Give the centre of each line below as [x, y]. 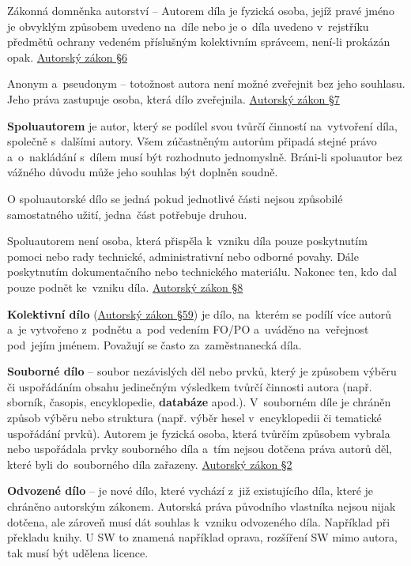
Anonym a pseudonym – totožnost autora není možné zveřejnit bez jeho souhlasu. [206, 83]
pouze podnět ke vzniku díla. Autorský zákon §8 [125, 287]
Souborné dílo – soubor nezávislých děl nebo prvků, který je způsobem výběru [202, 371]
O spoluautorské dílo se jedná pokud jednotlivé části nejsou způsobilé [175, 198]
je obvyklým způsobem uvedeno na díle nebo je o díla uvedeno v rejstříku [188, 26]
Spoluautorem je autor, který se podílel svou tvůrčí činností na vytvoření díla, [202, 125]
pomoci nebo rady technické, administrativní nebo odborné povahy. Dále [183, 256]
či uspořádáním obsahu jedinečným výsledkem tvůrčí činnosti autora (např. [190, 386]
